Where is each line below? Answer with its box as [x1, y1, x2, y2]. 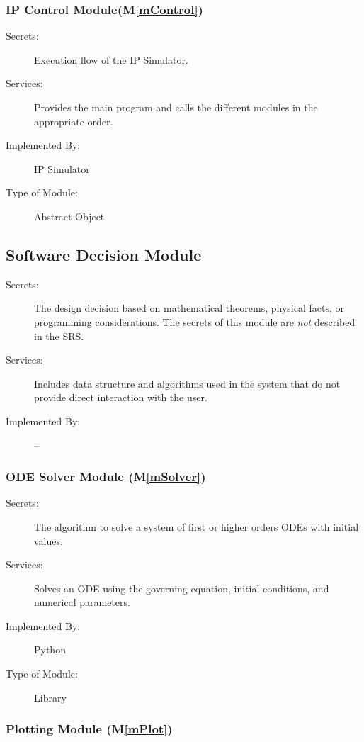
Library [34, 690, 67, 704]
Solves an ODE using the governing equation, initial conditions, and [34, 580, 329, 595]
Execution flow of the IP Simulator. [34, 52, 188, 67]
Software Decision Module [6, 243, 202, 265]
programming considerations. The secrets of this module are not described [34, 314, 356, 329]
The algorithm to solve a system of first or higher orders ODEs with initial [34, 519, 359, 534]
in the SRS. [34, 328, 84, 343]
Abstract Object [34, 208, 105, 223]
